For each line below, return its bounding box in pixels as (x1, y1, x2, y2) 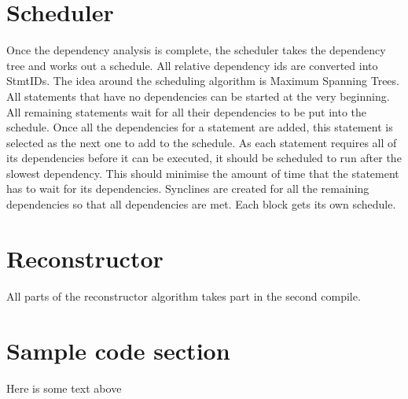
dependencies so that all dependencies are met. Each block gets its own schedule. (6, 196, 396, 212)
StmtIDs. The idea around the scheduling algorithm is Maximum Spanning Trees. (6, 72, 399, 89)
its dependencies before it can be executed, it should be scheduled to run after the (6, 150, 402, 166)
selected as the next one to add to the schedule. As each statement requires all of (6, 134, 397, 150)
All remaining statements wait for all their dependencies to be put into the (6, 103, 367, 120)
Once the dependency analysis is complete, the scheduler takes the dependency (6, 42, 386, 58)
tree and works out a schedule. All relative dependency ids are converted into (6, 57, 378, 73)
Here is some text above (6, 379, 122, 396)
